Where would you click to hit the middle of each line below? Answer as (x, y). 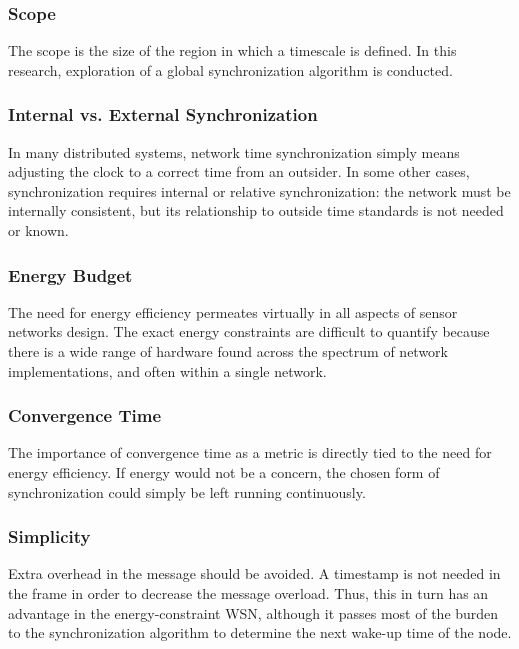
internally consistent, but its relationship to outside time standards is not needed (256, 210)
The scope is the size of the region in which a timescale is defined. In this (232, 50)
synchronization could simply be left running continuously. (187, 491)
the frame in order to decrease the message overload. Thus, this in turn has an (248, 593)
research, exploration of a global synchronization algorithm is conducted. (230, 69)
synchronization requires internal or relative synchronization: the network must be (259, 190)
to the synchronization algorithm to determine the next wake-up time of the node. (260, 632)
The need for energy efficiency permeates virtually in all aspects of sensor (233, 311)
